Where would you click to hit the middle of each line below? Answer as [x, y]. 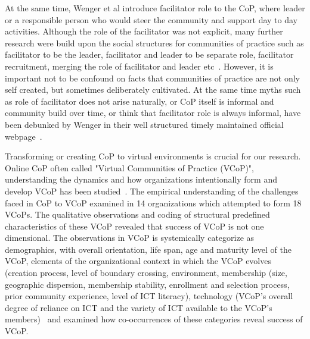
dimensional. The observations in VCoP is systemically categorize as [130, 238]
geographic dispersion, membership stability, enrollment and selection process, [147, 284]
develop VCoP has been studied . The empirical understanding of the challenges [152, 191]
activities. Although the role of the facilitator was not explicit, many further [144, 31]
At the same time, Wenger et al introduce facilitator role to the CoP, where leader [155, 8]
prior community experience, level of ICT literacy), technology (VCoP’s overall [149, 296]
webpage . [24, 136]
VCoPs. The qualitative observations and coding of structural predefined [137, 214]
